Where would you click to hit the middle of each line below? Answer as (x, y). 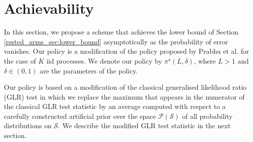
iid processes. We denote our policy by (104, 60)
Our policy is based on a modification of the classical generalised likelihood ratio (125, 87)
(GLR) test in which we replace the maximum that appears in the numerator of (124, 96)
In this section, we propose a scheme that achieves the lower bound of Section (121, 32)
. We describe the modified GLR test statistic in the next (144, 125)
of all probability (207, 116)
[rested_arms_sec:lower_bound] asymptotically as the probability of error (116, 41)
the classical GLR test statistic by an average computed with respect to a (115, 106)
